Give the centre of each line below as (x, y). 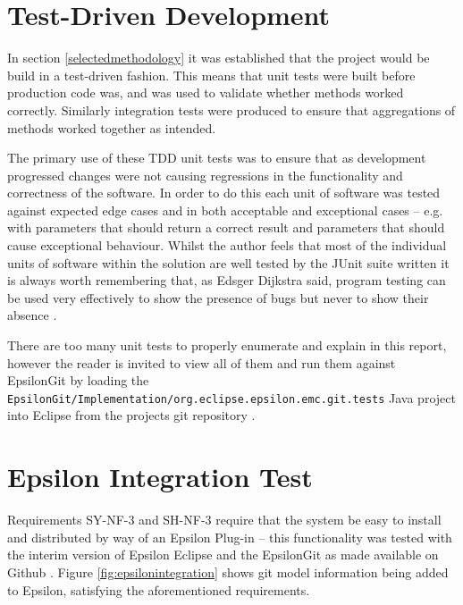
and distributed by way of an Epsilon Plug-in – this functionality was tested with (230, 537)
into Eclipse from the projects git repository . (131, 415)
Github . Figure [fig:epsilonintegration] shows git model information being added (228, 571)
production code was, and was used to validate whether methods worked (206, 92)
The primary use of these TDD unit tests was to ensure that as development (217, 158)
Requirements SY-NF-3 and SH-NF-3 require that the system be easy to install (224, 520)
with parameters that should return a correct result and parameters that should (226, 227)
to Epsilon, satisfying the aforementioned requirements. (159, 589)
